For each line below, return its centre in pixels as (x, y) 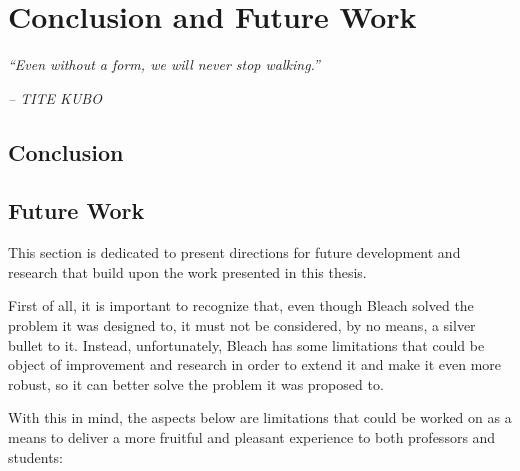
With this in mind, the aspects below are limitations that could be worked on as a (260, 417)
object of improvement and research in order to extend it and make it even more (254, 364)
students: (35, 456)
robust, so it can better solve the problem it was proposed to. (196, 383)
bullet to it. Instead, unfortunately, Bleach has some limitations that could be (246, 344)
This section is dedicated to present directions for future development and (234, 252)
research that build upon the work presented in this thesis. (187, 271)
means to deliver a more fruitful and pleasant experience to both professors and (252, 437)
